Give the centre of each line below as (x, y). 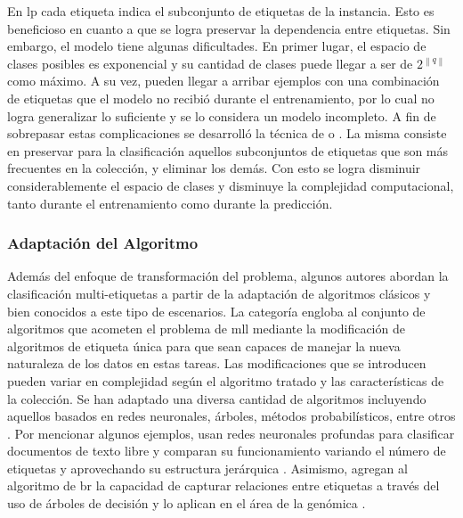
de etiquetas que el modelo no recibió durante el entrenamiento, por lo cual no (221, 98)
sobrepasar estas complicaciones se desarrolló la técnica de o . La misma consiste (227, 133)
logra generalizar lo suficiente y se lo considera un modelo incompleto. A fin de (222, 115)
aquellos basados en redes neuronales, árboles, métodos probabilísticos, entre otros (231, 416)
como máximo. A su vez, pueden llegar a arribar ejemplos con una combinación (223, 81)
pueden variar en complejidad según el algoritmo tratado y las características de (226, 380)
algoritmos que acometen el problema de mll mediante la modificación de (206, 329)
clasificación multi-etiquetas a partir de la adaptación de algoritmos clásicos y (219, 293)
